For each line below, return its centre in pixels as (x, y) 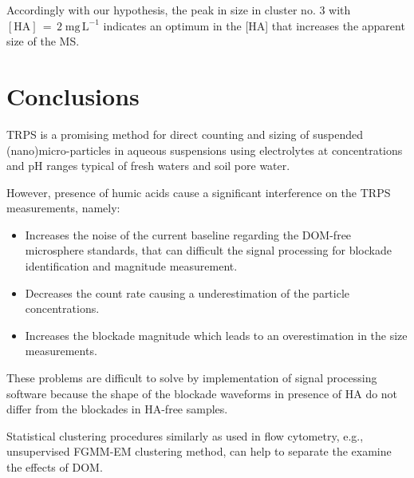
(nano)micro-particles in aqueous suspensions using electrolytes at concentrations (205, 150)
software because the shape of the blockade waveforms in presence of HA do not (202, 393)
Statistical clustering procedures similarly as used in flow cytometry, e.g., (185, 435)
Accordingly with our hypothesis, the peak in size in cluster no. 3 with (179, 10)
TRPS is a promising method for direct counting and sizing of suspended (185, 134)
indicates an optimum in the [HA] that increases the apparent (254, 25)
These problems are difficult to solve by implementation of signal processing (192, 378)
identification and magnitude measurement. (131, 266)
